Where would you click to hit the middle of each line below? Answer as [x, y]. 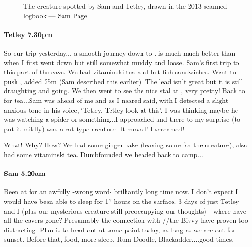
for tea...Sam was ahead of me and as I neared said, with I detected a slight [116, 100]
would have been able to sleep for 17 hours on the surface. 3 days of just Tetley [122, 201]
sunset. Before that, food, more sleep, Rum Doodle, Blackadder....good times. [119, 239]
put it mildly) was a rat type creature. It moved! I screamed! [94, 128]
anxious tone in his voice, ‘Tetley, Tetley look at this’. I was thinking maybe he [121, 109]
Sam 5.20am [25, 173]
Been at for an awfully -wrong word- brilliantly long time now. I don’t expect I [121, 192]
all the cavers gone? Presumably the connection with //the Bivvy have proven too [126, 220]
